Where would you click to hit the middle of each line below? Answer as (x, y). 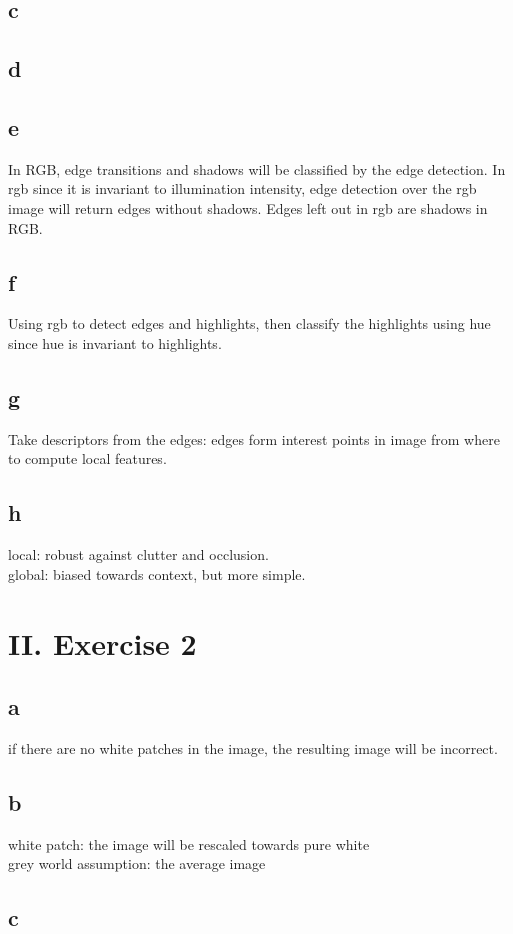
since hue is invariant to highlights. (115, 342)
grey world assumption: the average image (137, 863)
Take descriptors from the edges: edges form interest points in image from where (254, 438)
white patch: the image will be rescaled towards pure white (189, 843)
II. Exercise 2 (102, 642)
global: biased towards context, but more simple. (157, 573)
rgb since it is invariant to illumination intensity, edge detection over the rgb (242, 188)
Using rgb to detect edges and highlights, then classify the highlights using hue (249, 323)
